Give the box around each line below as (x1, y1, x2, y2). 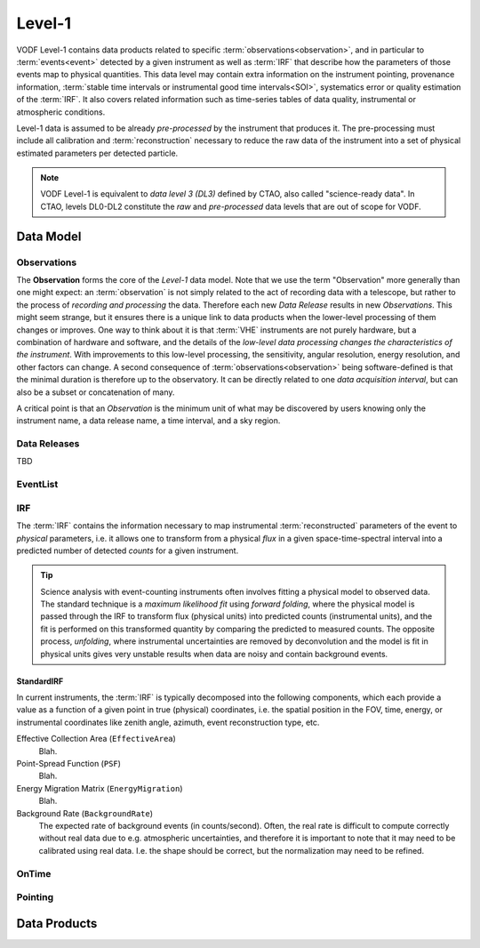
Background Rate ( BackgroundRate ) (16, 807, 154, 818)
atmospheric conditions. (16, 107, 106, 117)
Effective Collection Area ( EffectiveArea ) (16, 734, 177, 744)
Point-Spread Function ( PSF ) (16, 759, 122, 768)
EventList (16, 478, 59, 491)
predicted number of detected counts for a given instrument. (16, 545, 239, 556)
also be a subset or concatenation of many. (16, 387, 175, 398)
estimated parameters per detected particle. (16, 148, 179, 158)
